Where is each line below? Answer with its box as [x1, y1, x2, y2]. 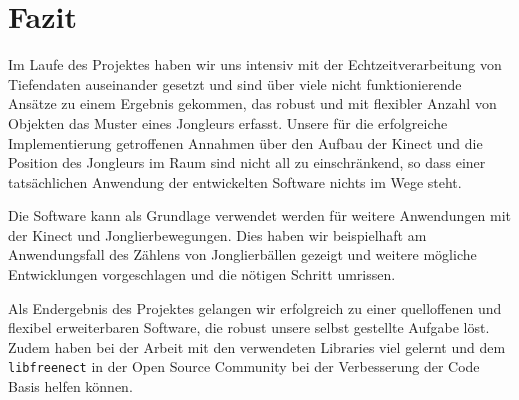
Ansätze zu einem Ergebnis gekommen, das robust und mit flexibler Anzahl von [8, 93, 497, 114]
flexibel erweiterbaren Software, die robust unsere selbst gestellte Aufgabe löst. [8, 317, 490, 338]
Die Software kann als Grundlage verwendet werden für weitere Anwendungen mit [8, 205, 512, 226]
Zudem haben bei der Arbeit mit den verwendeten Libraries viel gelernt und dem [8, 336, 506, 357]
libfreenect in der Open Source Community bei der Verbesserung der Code [8, 356, 480, 377]
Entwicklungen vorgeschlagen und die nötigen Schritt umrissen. [8, 264, 396, 285]
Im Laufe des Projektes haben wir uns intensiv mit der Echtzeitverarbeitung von [8, 54, 502, 75]
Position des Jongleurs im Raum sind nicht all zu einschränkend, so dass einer [8, 152, 486, 173]
